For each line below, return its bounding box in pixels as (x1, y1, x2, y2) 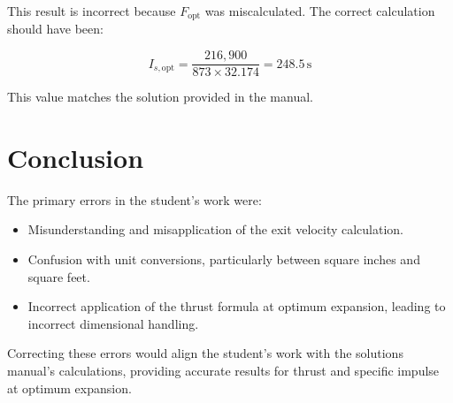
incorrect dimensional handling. (27, 314, 199, 332)
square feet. (27, 267, 90, 285)
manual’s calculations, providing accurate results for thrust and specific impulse (7, 361, 440, 379)
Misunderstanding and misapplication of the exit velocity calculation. (27, 220, 404, 239)
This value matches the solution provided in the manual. (7, 87, 313, 106)
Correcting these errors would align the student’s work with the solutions (7, 344, 403, 362)
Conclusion (7, 139, 144, 175)
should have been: (7, 19, 104, 38)
